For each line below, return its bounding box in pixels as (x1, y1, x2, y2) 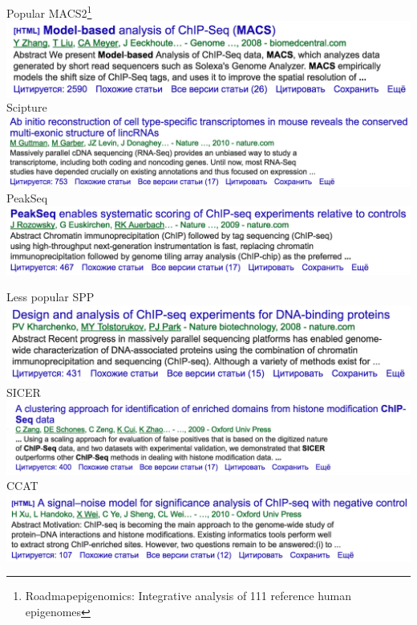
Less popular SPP (6, 288, 95, 305)
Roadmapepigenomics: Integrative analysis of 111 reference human (25, 587, 351, 604)
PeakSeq (6, 190, 48, 206)
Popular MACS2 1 (6, 2, 92, 21)
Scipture (6, 99, 47, 116)
